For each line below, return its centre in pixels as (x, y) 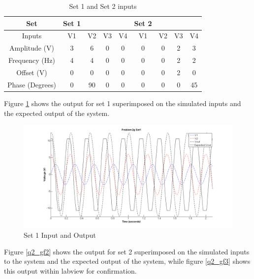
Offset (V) (32, 72)
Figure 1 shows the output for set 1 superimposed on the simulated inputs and (123, 103)
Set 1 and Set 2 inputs (103, 6)
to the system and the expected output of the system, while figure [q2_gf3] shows (127, 261)
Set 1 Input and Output (60, 235)
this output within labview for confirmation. (70, 270)
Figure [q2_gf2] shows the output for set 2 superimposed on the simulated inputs (127, 251)
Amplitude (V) (32, 48)
